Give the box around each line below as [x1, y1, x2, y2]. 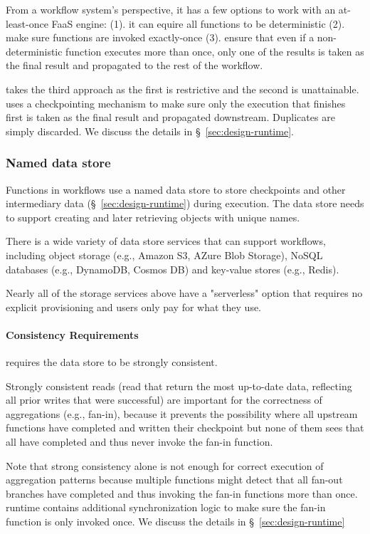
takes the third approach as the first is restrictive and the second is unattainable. [6, 81, 359, 96]
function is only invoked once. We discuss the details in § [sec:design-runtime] [6, 514, 345, 529]
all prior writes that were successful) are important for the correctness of [6, 392, 322, 407]
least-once [6, 16, 48, 31]
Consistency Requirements [6, 327, 139, 342]
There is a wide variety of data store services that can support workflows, [6, 234, 326, 248]
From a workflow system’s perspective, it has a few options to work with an [6, 2, 336, 16]
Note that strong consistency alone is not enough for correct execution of [6, 458, 324, 473]
